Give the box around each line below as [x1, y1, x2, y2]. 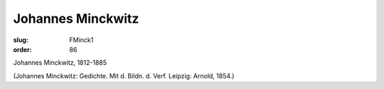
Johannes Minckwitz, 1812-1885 [13, 58, 107, 67]
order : [13, 45, 32, 53]
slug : [13, 36, 28, 44]
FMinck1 [69, 36, 94, 44]
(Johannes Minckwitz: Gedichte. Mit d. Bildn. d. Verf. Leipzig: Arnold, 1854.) [13, 71, 235, 80]
